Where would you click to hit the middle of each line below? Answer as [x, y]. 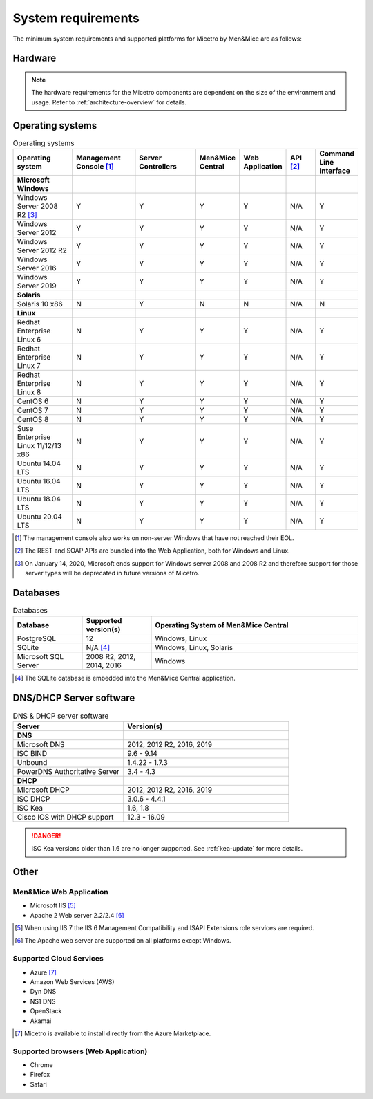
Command [337, 154]
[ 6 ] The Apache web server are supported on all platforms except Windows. [123, 941]
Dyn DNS [43, 992]
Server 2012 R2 [42, 250]
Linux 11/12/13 [39, 446]
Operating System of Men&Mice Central [222, 625]
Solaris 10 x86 [40, 304]
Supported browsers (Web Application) [80, 1051]
